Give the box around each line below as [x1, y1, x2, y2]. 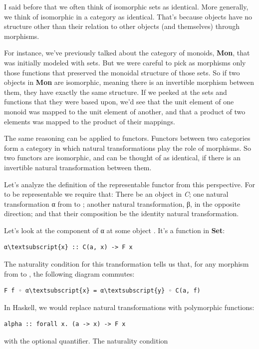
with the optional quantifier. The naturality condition [4, 336, 168, 346]
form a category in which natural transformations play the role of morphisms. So [4, 142, 251, 153]
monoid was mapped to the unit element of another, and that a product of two [4, 106, 246, 116]
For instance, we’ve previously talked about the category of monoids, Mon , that [4, 47, 250, 58]
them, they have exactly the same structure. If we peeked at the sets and [4, 86, 227, 97]
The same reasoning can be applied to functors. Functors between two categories [4, 133, 251, 143]
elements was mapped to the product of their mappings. [4, 116, 175, 126]
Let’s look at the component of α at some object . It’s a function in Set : [4, 225, 225, 235]
